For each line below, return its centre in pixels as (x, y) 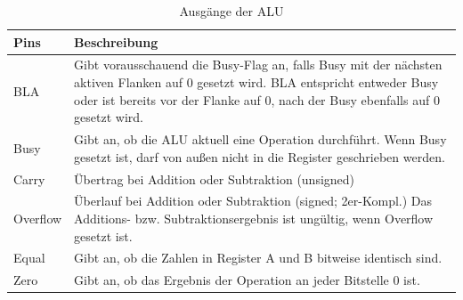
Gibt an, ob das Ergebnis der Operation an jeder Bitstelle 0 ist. (247, 280)
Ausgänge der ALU (231, 11)
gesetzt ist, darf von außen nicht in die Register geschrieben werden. (260, 156)
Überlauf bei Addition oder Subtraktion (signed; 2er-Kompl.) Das (253, 201)
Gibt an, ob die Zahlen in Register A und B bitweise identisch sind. (258, 258)
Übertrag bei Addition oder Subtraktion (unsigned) (215, 178)
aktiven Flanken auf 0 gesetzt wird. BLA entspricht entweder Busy (256, 82)
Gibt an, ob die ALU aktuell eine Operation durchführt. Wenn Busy (260, 139)
